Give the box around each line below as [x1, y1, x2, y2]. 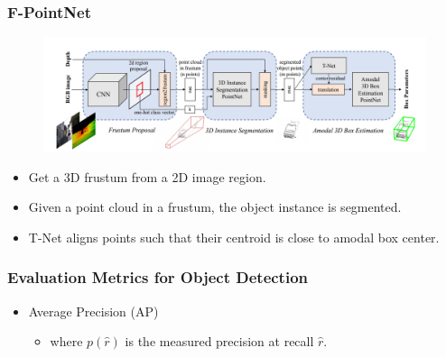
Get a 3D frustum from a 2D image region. [28, 167, 266, 186]
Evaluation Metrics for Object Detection [7, 266, 309, 288]
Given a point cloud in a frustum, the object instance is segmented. [28, 197, 402, 216]
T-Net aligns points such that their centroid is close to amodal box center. [28, 227, 440, 246]
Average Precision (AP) [28, 301, 159, 320]
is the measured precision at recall [125, 332, 314, 351]
